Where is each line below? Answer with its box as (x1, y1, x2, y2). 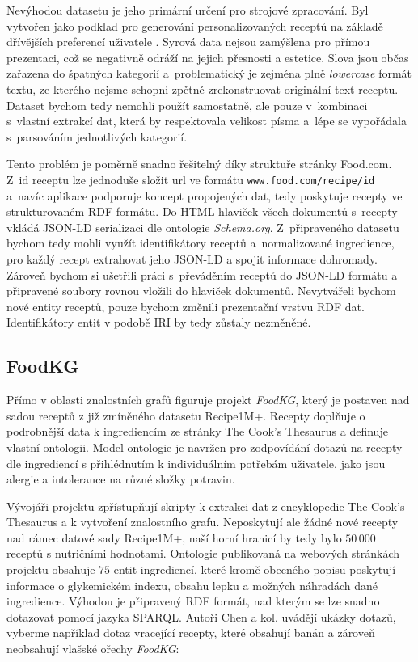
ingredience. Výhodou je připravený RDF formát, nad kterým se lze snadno (6, 592, 380, 609)
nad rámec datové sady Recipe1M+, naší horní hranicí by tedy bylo (6, 529, 342, 546)
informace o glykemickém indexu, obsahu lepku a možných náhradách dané (6, 576, 378, 593)
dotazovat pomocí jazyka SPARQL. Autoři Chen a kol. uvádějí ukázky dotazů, (6, 608, 396, 625)
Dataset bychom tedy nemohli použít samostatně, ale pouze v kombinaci (6, 96, 368, 113)
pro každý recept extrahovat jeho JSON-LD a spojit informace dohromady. (6, 250, 378, 267)
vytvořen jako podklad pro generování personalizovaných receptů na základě (6, 17, 383, 34)
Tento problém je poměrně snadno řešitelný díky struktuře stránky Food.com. (6, 155, 392, 172)
